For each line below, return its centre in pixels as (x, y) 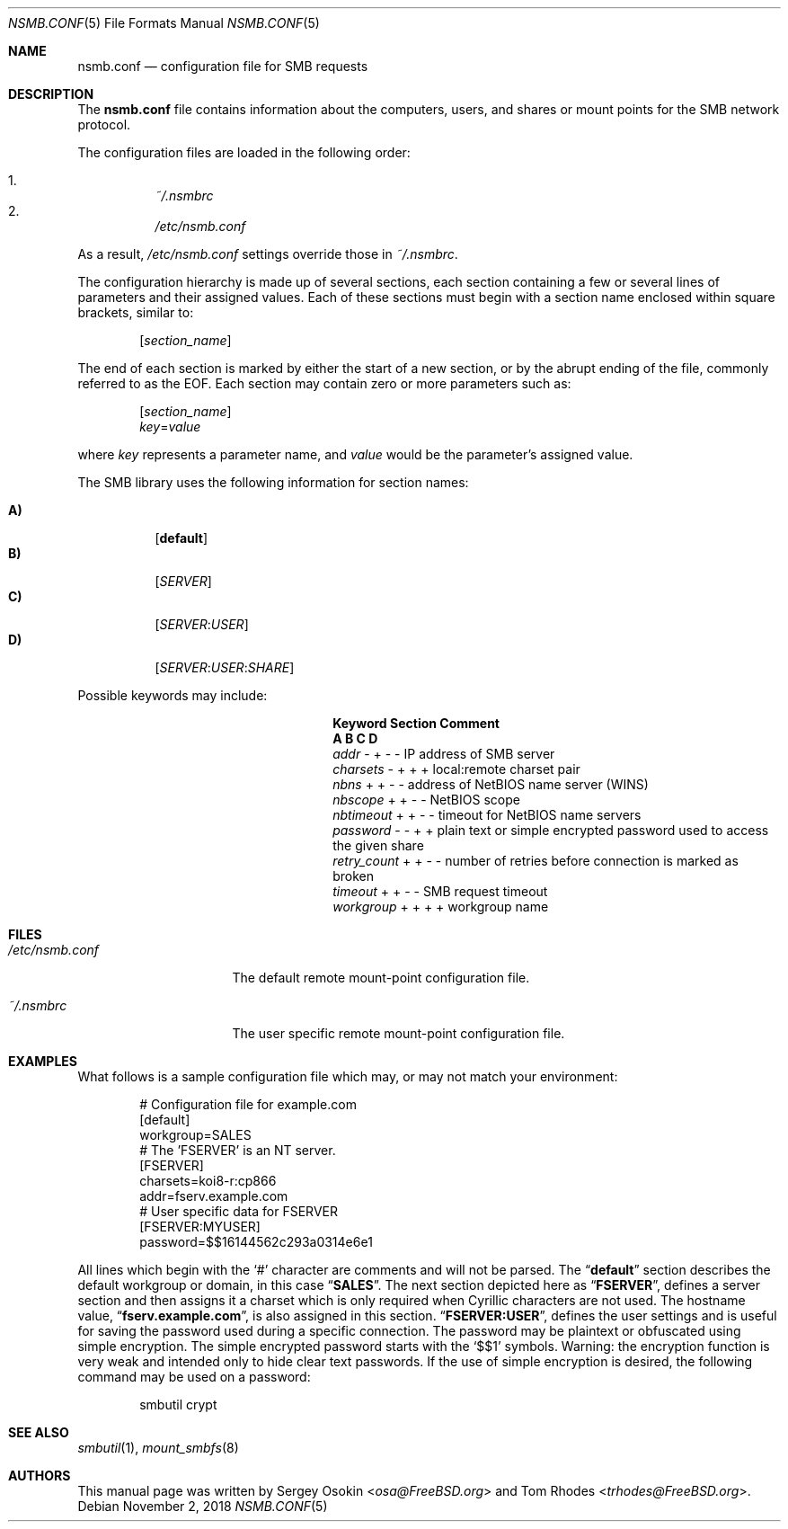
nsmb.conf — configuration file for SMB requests (223, 66)
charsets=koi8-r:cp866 (208, 1181)
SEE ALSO (39, 1432)
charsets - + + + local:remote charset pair (456, 769)
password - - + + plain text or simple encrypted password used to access (551, 830)
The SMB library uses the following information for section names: (273, 482)
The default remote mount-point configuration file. (381, 978)
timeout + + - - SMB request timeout (440, 891)
